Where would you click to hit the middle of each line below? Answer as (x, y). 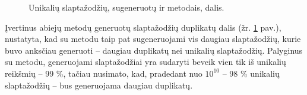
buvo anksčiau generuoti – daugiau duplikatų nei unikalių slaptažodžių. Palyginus (154, 50)
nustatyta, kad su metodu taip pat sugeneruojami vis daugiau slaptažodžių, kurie (153, 39)
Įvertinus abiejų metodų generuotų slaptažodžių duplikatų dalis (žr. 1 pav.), (143, 27)
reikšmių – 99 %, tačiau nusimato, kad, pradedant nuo (104, 73)
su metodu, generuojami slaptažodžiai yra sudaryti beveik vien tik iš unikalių (145, 62)
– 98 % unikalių (251, 73)
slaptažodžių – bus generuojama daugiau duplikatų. (99, 85)
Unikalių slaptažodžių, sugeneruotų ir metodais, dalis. (126, 7)
